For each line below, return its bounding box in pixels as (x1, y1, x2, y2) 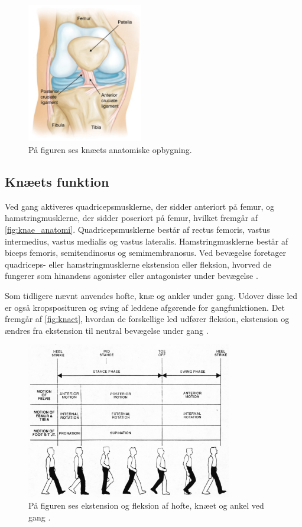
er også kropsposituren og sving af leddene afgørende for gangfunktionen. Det (5, 301, 285, 313)
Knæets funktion (5, 173, 109, 191)
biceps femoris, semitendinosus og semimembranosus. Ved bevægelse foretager (5, 246, 287, 259)
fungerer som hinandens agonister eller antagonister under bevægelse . (5, 269, 258, 282)
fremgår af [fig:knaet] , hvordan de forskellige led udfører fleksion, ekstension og (5, 313, 290, 325)
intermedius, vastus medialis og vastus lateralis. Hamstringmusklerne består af (5, 235, 288, 247)
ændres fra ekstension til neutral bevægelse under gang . (5, 324, 209, 336)
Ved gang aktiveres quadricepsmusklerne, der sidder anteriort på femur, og (5, 200, 275, 212)
